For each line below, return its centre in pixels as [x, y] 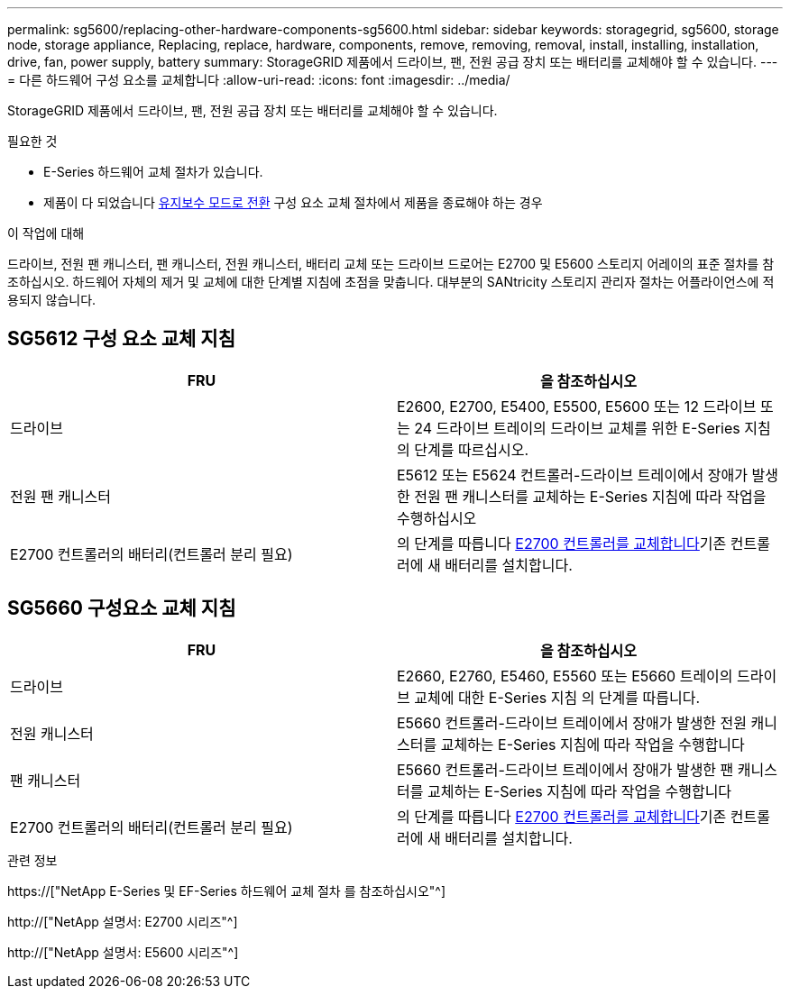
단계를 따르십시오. [472, 449]
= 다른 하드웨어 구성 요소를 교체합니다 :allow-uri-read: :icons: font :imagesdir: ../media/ [259, 80]
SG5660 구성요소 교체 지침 [122, 608]
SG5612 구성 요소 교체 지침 [121, 339]
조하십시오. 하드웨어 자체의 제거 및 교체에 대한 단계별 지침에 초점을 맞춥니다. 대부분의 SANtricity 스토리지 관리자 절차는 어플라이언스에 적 [391, 282]
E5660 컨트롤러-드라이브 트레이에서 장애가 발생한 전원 [572, 722]
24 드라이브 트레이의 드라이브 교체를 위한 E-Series [577, 428]
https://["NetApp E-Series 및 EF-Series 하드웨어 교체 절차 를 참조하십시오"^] [227, 891]
